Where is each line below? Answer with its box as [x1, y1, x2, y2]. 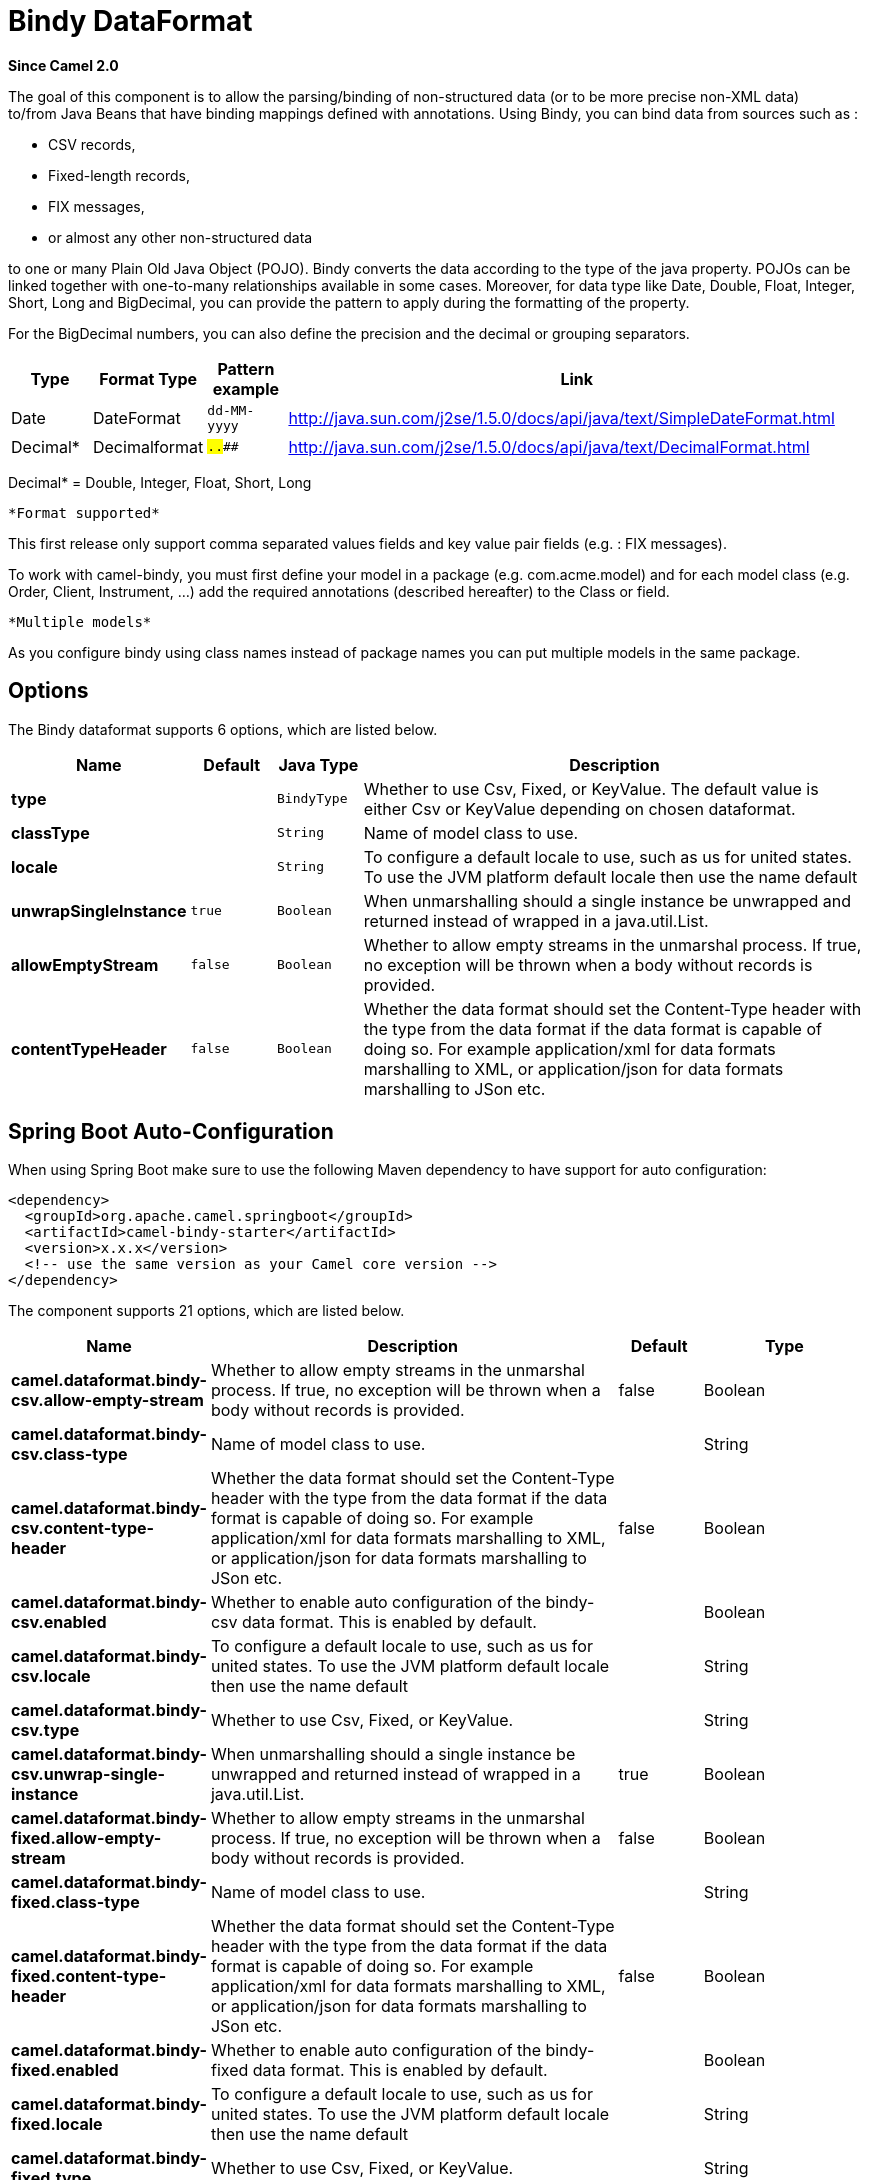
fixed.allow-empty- [11, 1828, 162, 1849]
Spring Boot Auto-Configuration [8, 1119, 334, 1145]
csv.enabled [11, 1612, 107, 1633]
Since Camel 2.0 [8, 56, 119, 74]
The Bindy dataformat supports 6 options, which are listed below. [8, 720, 438, 738]
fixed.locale [11, 2114, 103, 2135]
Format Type [99, 368, 198, 389]
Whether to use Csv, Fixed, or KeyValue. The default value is [363, 778, 819, 799]
